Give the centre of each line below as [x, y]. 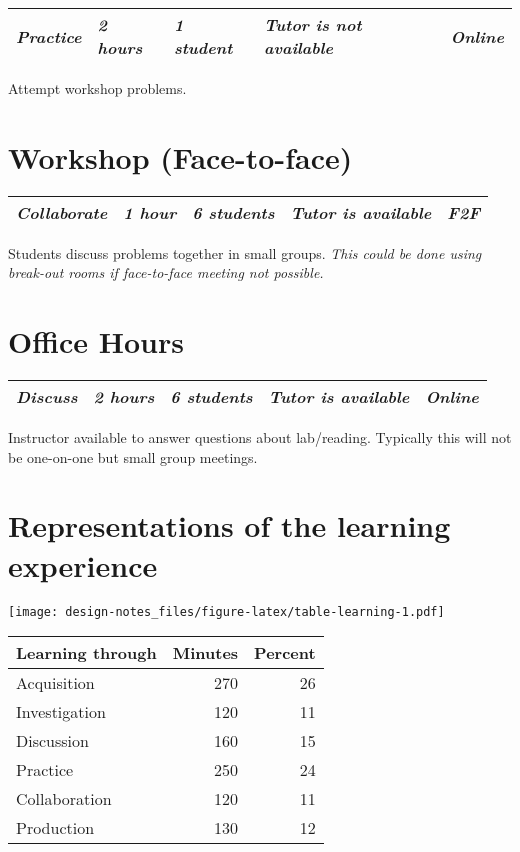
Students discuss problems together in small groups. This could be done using [245, 252]
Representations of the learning [229, 525]
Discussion [52, 741]
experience [83, 564]
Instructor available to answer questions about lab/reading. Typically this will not [260, 437]
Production [55, 828]
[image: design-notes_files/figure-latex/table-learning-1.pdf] [226, 611]
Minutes [205, 653]
